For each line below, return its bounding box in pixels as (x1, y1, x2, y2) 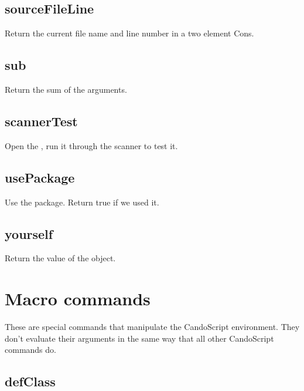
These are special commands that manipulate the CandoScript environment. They (5, 321, 300, 333)
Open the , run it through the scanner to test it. (5, 139, 178, 151)
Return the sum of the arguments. (5, 83, 127, 95)
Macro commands (5, 286, 151, 311)
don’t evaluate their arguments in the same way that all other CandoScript (5, 332, 274, 344)
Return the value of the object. (5, 252, 116, 264)
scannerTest (5, 112, 78, 130)
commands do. (5, 343, 56, 356)
